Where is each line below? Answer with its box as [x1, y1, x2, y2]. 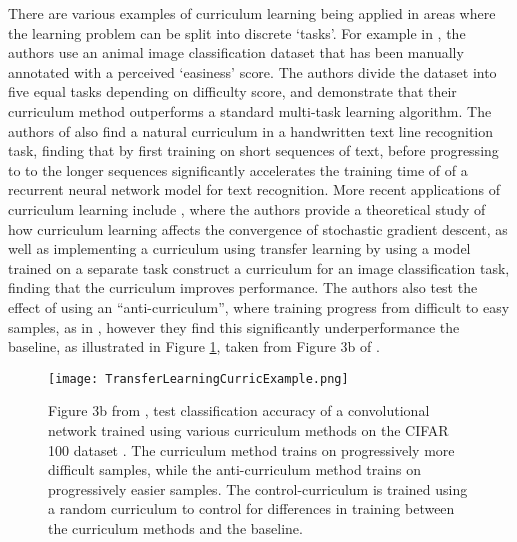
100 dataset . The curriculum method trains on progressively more [48, 439, 455, 460]
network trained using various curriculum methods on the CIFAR [48, 419, 449, 440]
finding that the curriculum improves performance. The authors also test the [8, 277, 478, 298]
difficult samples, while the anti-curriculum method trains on [48, 459, 421, 480]
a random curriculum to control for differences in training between [48, 498, 455, 519]
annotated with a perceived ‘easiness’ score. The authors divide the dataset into [8, 61, 497, 82]
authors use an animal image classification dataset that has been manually [8, 42, 464, 63]
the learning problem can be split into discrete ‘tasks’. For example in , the [8, 22, 466, 43]
